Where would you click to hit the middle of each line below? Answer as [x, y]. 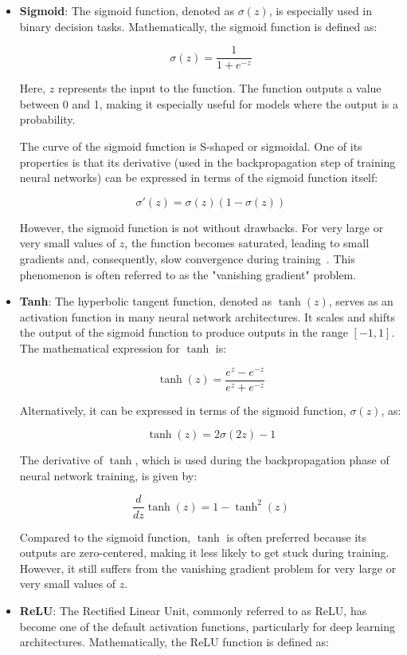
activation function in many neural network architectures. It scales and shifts [207, 316]
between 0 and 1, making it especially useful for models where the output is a [209, 103]
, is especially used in [321, 10]
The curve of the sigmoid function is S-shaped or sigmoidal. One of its [191, 146]
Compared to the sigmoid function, [105, 537]
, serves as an [361, 301]
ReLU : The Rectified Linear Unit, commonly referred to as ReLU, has [193, 610]
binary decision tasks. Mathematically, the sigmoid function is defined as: [198, 26]
